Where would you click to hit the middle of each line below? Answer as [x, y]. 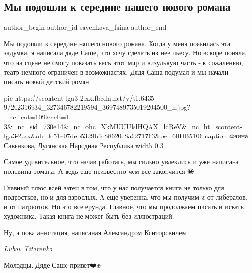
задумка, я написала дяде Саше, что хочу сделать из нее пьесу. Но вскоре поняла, [126, 53]
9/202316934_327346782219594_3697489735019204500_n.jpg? [97, 107]
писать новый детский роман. [48, 81]
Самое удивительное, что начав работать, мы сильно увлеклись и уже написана [121, 162]
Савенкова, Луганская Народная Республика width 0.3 [84, 145]
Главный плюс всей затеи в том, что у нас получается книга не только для [114, 187]
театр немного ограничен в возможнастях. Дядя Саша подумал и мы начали [116, 72]
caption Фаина [227, 136]
